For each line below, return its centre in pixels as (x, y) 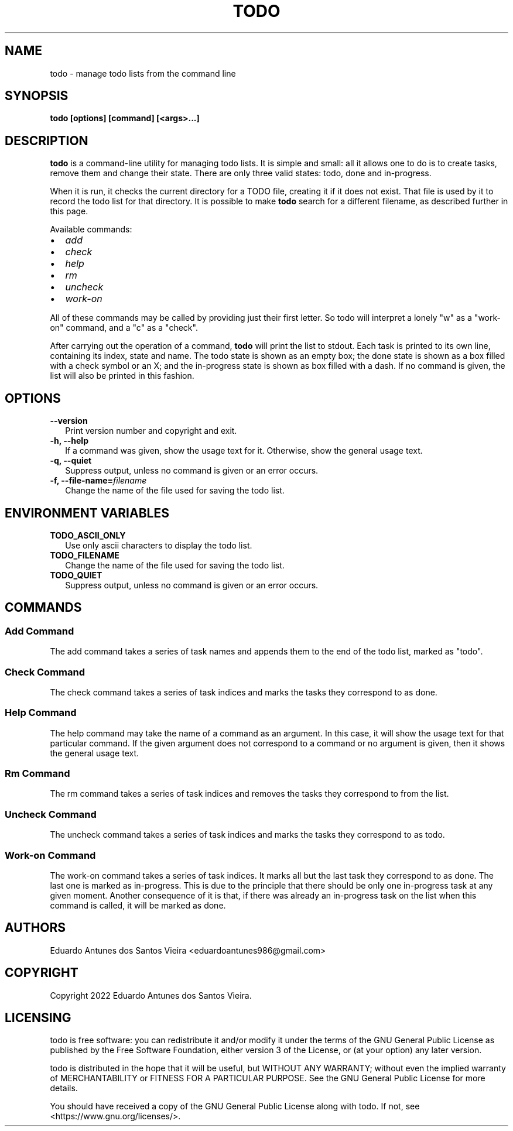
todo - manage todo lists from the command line (143, 73)
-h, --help (69, 441)
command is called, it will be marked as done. (138, 905)
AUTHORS (35, 928)
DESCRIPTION (47, 140)
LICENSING (38, 1018)
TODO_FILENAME (85, 555)
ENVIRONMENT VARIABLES (87, 513)
